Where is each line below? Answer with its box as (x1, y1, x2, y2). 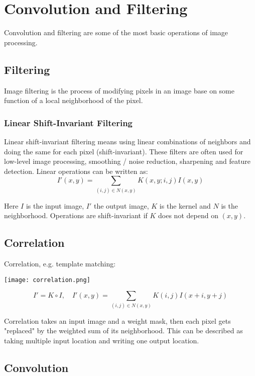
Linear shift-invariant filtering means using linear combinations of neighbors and (4, 136, 251, 146)
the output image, (93, 200, 149, 211)
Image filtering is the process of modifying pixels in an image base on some (4, 85, 235, 96)
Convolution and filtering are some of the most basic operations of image (4, 27, 228, 38)
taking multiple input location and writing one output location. (4, 335, 199, 345)
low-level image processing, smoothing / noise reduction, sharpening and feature (4, 156, 250, 166)
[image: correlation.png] (4, 276, 90, 284)
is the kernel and (159, 200, 211, 211)
